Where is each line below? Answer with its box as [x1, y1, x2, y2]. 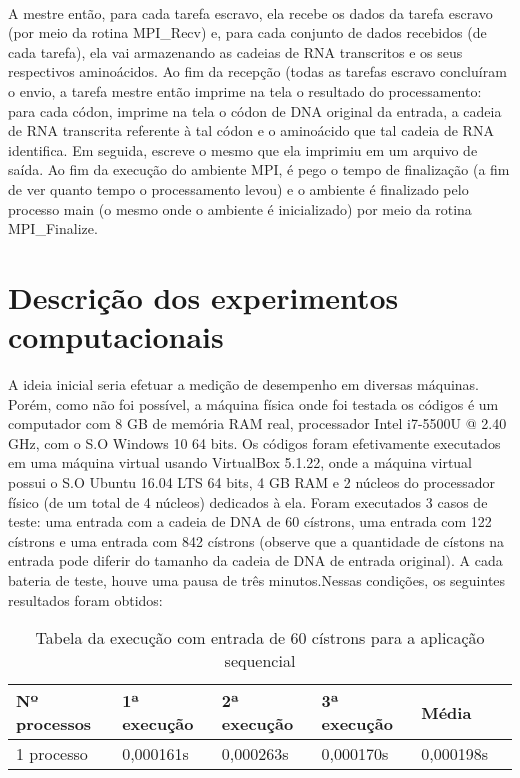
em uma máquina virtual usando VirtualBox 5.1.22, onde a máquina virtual [8, 452, 473, 473]
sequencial [224, 649, 296, 673]
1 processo [16, 742, 88, 766]
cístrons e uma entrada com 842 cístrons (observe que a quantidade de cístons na [8, 530, 505, 551]
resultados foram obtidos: [8, 589, 163, 610]
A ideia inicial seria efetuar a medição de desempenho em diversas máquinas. [8, 374, 480, 395]
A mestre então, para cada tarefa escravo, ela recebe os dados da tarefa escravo [8, 2, 493, 23]
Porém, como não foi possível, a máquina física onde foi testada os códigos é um [8, 393, 499, 414]
